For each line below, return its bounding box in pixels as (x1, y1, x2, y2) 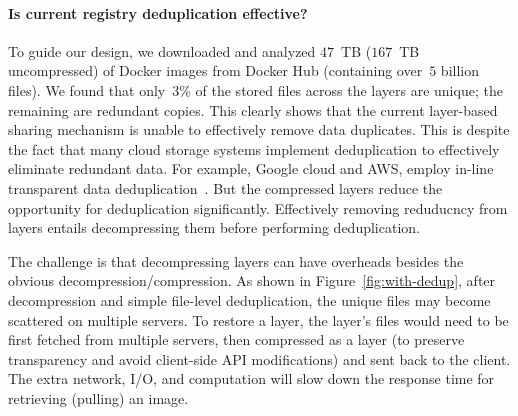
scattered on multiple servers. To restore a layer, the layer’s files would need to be (8, 309, 509, 330)
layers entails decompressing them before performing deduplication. (8, 217, 420, 238)
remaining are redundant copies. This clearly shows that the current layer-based (8, 99, 498, 120)
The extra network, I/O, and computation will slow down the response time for (8, 368, 495, 389)
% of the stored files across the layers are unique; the (179, 79, 503, 100)
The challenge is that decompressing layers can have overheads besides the (8, 250, 464, 271)
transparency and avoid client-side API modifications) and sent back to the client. (8, 348, 511, 369)
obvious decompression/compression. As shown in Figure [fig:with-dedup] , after (8, 270, 496, 291)
